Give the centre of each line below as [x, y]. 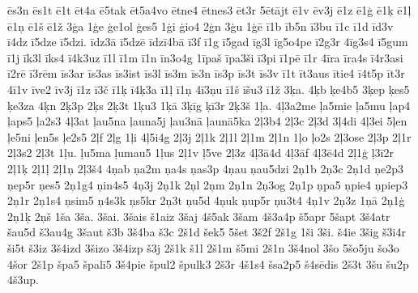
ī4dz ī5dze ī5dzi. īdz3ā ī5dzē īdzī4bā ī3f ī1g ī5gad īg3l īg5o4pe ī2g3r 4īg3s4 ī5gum [208, 42]
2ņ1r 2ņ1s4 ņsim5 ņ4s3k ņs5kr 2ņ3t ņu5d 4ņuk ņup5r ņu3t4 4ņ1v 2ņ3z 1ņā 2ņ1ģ [206, 200]
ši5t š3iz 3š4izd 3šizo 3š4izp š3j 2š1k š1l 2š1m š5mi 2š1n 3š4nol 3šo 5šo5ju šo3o [203, 247]
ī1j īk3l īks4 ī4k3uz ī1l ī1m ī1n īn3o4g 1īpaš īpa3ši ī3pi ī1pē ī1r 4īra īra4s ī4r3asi [205, 57]
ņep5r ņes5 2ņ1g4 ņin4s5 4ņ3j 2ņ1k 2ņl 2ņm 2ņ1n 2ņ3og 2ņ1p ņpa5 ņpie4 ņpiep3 [208, 184]
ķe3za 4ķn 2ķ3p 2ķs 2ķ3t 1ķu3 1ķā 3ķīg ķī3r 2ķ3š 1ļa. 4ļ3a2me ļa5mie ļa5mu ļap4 [209, 105]
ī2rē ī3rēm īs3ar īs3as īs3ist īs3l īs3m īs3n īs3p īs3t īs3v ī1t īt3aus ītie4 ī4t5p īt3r [206, 73]
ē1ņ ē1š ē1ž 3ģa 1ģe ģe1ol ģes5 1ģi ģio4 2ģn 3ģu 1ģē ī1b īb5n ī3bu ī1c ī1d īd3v [200, 25]
